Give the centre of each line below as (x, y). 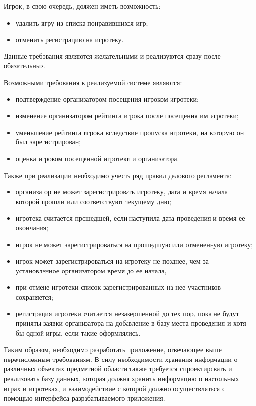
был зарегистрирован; (48, 142)
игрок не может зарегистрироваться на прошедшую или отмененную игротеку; (134, 244)
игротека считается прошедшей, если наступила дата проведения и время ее (130, 218)
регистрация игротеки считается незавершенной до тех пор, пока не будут (127, 313)
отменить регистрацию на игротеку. (69, 39)
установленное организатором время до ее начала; (91, 270)
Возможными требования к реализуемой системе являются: (93, 82)
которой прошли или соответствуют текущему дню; (93, 201)
